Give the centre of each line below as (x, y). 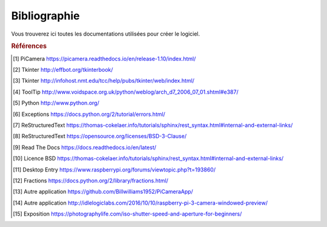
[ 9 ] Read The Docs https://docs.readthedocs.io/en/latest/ (85, 147)
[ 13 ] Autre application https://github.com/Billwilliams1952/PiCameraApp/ (103, 192)
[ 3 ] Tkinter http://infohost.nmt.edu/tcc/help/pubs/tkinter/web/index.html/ (104, 81)
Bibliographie (45, 16)
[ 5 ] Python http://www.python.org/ (56, 103)
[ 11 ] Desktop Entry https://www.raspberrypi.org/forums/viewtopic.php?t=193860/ (114, 170)
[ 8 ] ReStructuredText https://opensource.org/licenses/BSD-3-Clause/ (100, 136)
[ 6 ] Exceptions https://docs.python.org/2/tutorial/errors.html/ (89, 114)
